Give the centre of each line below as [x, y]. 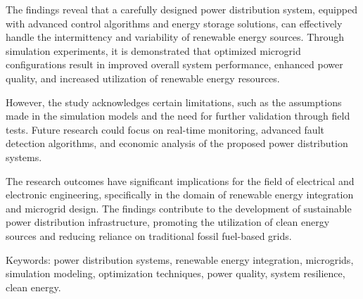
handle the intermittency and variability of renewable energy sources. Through [175, 37]
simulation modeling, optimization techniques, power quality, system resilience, [176, 273]
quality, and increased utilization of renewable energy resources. [143, 78]
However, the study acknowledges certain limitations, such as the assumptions [174, 102]
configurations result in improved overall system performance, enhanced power [174, 64]
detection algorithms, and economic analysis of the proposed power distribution [177, 143]
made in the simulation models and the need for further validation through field [178, 116]
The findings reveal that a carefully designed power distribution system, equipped [181, 9]
